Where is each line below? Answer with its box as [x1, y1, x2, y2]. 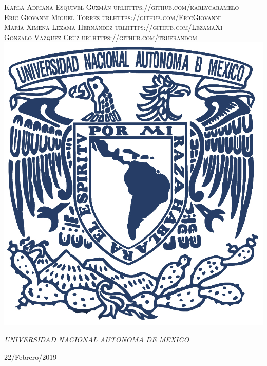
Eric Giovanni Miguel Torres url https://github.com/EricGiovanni [4, 11, 221, 22]
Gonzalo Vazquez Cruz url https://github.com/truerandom [4, 31, 197, 42]
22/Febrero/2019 [4, 351, 57, 362]
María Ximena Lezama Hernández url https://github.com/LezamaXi [4, 22, 223, 32]
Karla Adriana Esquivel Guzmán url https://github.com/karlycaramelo [4, 2, 239, 12]
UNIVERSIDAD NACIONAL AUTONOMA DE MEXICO [4, 334, 189, 345]
